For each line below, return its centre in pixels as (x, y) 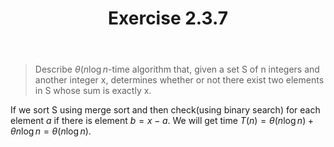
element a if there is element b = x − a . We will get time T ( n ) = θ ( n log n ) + (162, 121)
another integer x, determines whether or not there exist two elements (179, 80)
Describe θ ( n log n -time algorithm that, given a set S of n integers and (177, 69)
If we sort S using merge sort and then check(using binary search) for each (165, 110)
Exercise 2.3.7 (168, 18)
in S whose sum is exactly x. (93, 91)
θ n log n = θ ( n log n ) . (51, 131)
